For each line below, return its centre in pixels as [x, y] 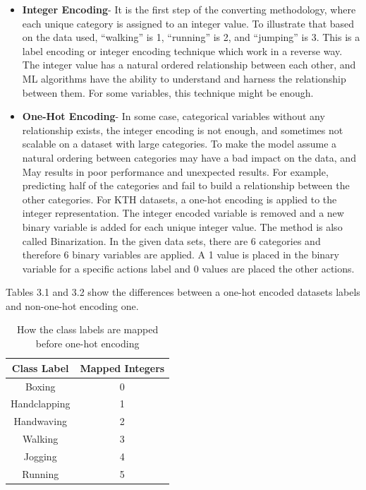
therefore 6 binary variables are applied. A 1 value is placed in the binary [181, 255]
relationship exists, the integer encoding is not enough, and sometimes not [183, 130]
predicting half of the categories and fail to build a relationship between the [186, 185]
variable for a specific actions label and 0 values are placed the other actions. [188, 268]
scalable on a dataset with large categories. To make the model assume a [179, 144]
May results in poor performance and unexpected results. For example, [175, 171]
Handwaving [40, 421]
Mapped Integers [122, 367]
